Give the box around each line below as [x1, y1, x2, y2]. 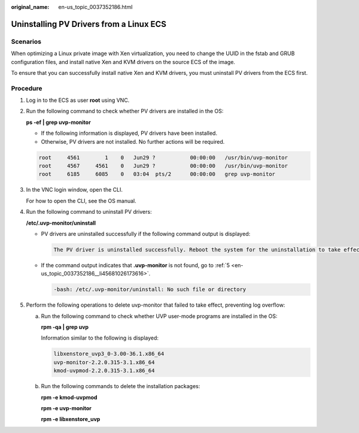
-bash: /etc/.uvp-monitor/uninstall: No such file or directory [53, 286, 247, 293]
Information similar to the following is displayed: [41, 334, 159, 341]
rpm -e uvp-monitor [41, 404, 92, 411]
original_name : [11, 4, 50, 10]
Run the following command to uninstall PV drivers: [26, 208, 152, 216]
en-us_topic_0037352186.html [58, 4, 133, 10]
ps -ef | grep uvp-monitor [26, 119, 91, 126]
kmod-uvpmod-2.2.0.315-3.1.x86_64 [53, 367, 155, 374]
